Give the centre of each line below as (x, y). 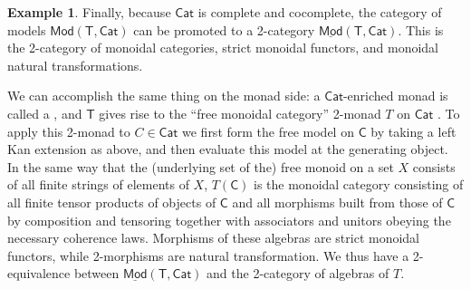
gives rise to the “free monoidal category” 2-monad (240, 113)
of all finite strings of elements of (98, 184)
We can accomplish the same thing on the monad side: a (164, 96)
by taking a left (413, 131)
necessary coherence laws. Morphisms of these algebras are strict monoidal (214, 238)
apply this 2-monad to (69, 131)
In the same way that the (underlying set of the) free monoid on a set (201, 166)
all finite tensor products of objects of (112, 202)
